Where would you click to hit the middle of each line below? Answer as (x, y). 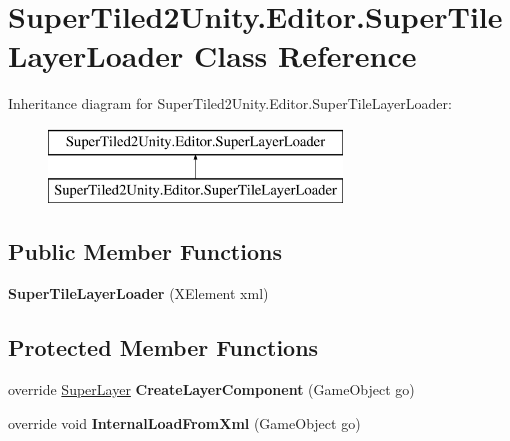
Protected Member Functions (163, 347)
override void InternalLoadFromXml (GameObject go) (184, 422)
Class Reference (305, 55)
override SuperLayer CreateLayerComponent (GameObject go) (211, 389)
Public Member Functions (145, 251)
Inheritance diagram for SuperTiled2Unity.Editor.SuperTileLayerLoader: (230, 103)
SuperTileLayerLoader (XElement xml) (138, 293)
